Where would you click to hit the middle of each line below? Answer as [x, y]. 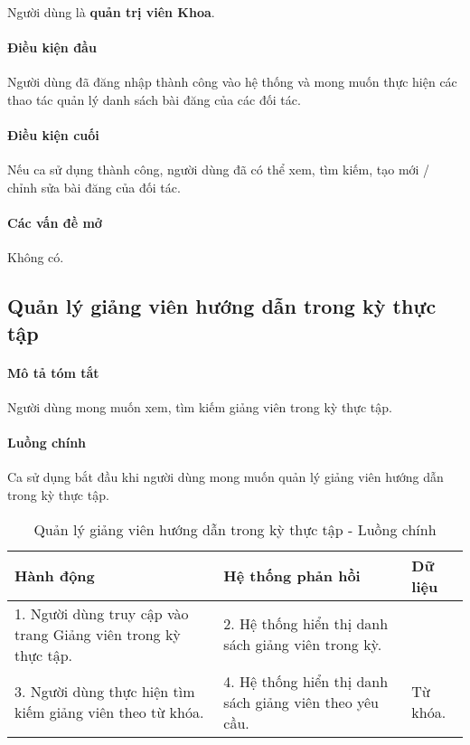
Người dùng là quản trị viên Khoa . [111, 12]
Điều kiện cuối [53, 135]
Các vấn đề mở [55, 223]
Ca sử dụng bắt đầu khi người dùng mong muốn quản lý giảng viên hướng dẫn [226, 477]
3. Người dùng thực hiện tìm [105, 691]
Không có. [36, 257]
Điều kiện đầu [52, 47]
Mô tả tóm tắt [53, 372]
